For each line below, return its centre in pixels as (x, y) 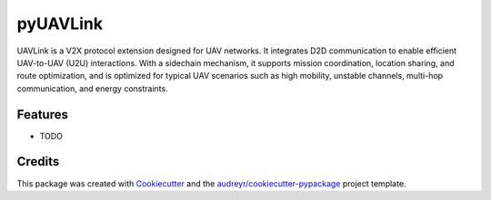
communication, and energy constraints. (92, 88)
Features (42, 114)
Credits (38, 162)
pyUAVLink (60, 24)
